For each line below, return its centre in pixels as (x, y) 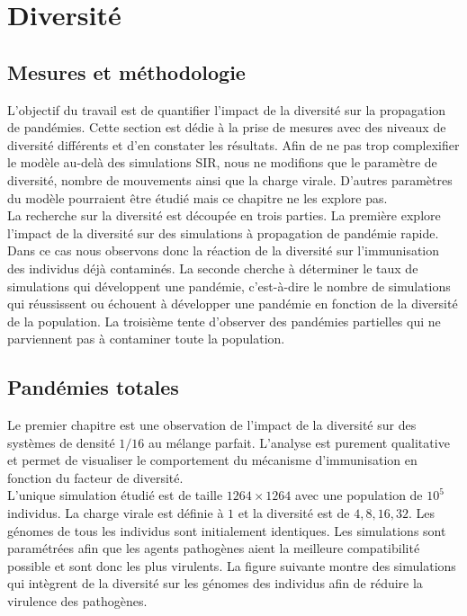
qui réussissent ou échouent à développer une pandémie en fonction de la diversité (233, 304)
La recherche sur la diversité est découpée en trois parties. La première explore (224, 215)
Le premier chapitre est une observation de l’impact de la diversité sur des (212, 425)
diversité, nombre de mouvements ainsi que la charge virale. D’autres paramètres (230, 179)
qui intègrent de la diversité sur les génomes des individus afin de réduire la (215, 583)
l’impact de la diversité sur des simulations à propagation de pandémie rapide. (223, 232)
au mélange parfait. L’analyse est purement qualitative (299, 442)
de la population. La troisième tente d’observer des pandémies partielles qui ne (224, 321)
